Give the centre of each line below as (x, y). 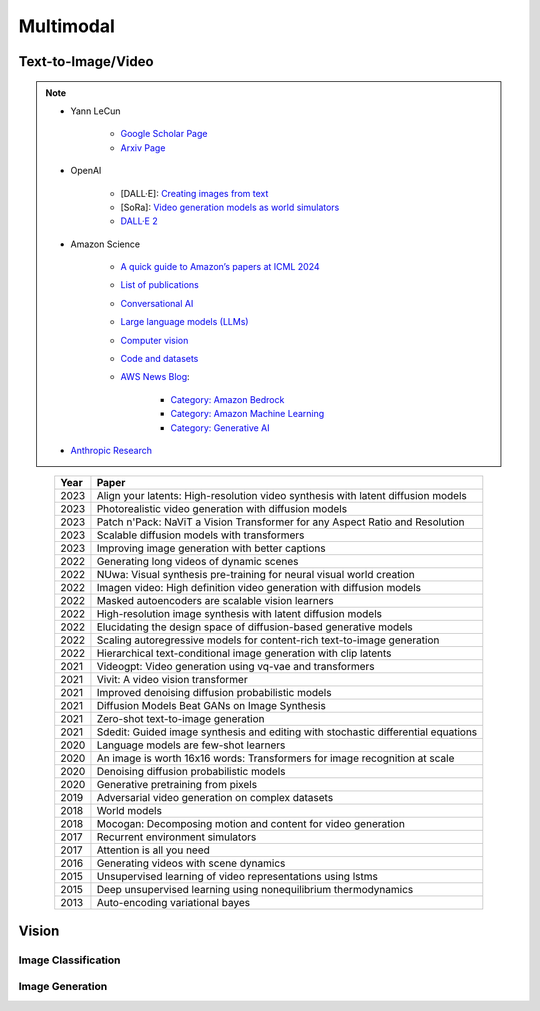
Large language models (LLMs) (184, 322)
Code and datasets (159, 359)
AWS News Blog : (155, 377)
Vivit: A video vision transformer (172, 680)
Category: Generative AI (220, 427)
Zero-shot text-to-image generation (180, 719)
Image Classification (69, 960)
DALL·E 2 (139, 221)
